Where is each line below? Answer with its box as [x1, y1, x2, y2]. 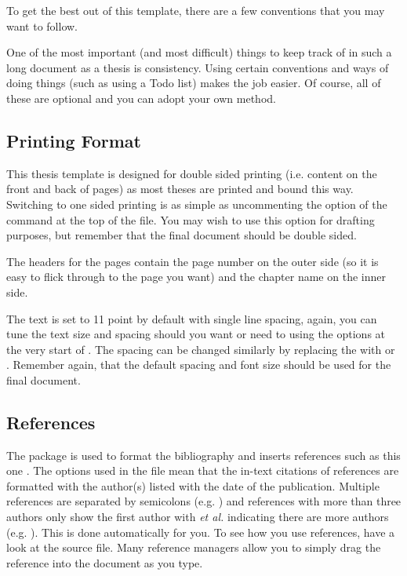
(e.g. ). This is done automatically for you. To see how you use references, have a [6, 523, 395, 540]
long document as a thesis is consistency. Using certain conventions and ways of [6, 59, 389, 75]
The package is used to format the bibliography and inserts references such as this [6, 447, 401, 463]
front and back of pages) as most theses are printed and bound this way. [6, 180, 354, 197]
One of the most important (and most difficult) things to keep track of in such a [6, 44, 392, 60]
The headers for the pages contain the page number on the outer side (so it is [6, 253, 379, 269]
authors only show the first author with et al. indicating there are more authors [6, 509, 389, 525]
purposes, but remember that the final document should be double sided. [6, 227, 357, 243]
